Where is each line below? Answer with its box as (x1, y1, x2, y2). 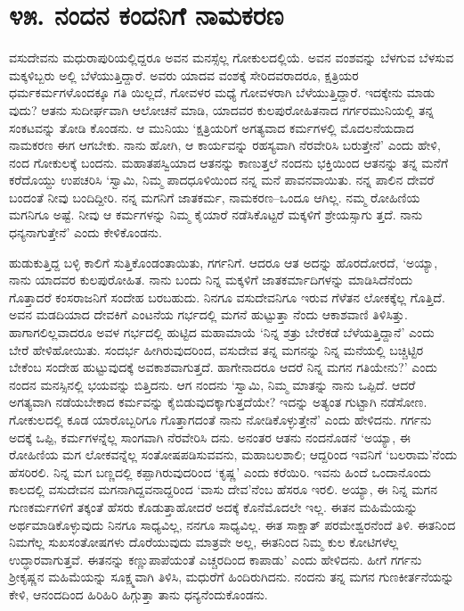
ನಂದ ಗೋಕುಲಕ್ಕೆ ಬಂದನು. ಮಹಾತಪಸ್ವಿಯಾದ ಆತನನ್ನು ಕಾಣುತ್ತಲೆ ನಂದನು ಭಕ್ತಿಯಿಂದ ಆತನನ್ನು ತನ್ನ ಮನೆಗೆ (9, 153, 449, 171)
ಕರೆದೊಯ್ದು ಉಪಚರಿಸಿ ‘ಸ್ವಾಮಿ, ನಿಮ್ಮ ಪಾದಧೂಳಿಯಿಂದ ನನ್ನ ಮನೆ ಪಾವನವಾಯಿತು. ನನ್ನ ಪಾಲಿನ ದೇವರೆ (9, 170, 435, 189)
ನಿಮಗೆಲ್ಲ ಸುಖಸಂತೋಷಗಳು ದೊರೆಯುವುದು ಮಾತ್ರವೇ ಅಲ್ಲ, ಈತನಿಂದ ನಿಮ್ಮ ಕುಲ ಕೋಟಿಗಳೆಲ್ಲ (9, 533, 399, 551)
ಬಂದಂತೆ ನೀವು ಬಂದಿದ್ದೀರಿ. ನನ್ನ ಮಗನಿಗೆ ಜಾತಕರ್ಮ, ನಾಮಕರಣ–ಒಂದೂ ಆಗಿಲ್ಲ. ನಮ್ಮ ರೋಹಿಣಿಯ (9, 187, 420, 206)
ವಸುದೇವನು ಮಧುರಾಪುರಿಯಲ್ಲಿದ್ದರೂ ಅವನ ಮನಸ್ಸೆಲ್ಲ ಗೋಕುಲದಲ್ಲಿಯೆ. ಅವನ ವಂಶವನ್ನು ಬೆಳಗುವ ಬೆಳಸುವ (9, 48, 454, 67)
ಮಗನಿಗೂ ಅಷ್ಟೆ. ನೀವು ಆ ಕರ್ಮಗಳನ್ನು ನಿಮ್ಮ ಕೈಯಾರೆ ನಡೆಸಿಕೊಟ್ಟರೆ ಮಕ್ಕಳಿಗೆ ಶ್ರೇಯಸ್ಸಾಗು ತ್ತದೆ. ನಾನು (9, 205, 423, 224)
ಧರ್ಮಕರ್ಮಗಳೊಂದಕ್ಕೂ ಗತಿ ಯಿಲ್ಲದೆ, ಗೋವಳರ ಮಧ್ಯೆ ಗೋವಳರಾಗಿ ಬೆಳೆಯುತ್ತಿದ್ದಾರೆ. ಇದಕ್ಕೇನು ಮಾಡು (9, 83, 436, 102)
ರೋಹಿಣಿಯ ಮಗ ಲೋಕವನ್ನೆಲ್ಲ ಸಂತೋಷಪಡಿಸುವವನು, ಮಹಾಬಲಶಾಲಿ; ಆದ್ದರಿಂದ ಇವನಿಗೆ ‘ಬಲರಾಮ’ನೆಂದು (9, 445, 458, 464)
